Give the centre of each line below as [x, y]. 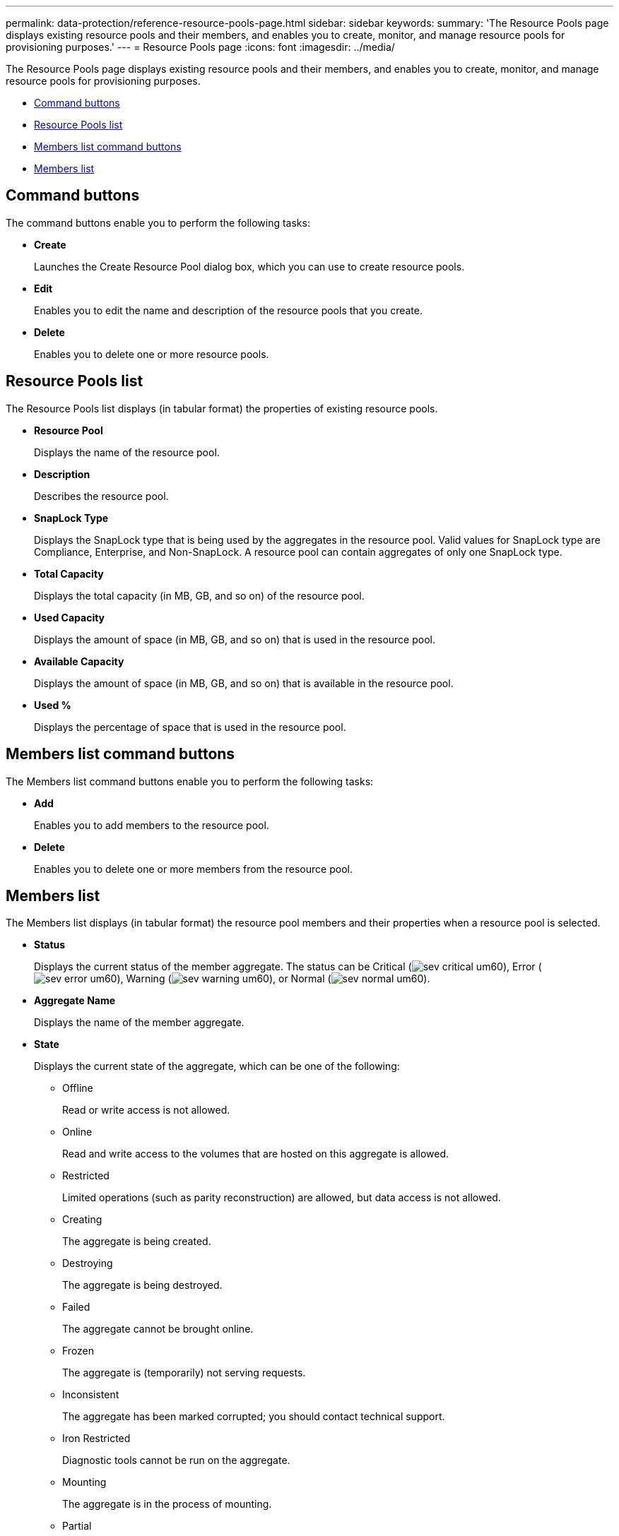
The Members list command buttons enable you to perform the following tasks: [190, 781]
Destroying [88, 1263]
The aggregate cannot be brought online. [158, 1329]
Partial [77, 1526]
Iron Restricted [96, 1439]
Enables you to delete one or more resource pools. [152, 354]
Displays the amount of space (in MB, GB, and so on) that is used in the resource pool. [235, 639]
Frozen [78, 1351]
